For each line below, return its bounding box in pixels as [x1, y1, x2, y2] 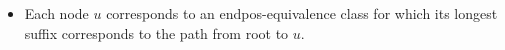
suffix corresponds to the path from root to [24, 22, 289, 43]
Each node [24, 3, 89, 23]
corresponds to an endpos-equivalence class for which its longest [106, 3, 498, 23]
